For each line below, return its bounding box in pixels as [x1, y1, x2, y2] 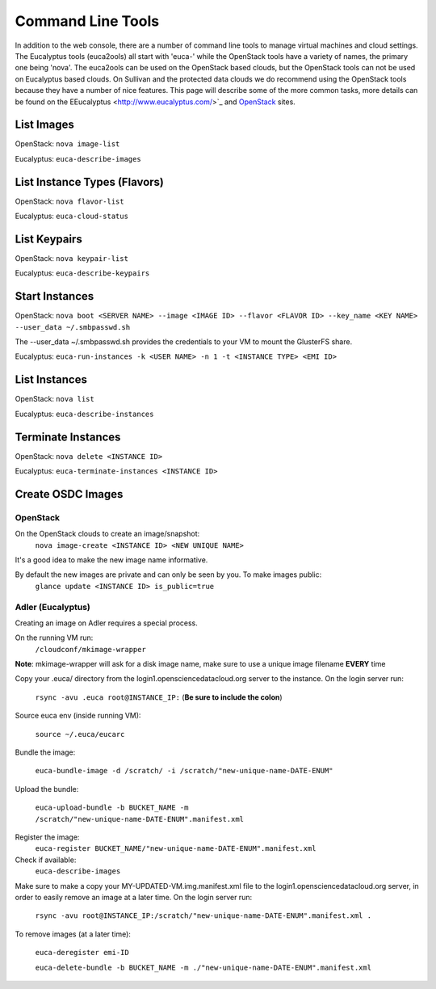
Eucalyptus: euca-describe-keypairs [15, 268, 150, 278]
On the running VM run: [15, 633, 94, 642]
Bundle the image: [15, 747, 76, 757]
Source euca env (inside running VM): [15, 711, 141, 721]
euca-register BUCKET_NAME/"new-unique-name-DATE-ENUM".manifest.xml [35, 844, 317, 853]
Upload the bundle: [15, 784, 79, 793]
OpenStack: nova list [15, 394, 94, 404]
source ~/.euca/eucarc [35, 730, 125, 739]
